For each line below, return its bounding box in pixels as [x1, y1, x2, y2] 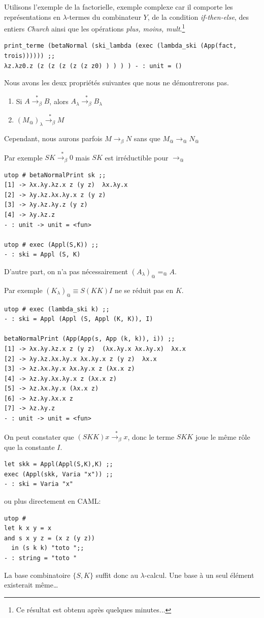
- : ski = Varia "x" [4, 480, 74, 488]
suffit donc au [95, 569, 138, 580]
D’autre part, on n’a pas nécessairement [4, 266, 128, 276]
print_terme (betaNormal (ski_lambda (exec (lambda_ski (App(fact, [4, 42, 237, 50]
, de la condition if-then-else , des [147, 11, 249, 22]
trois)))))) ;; [4, 52, 55, 60]
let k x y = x [4, 525, 52, 532]
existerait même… [4, 579, 58, 590]
